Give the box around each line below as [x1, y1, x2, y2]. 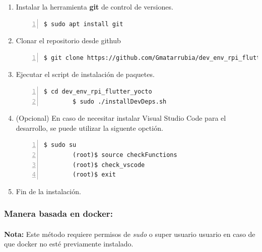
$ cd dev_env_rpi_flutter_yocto [43, 88, 152, 95]
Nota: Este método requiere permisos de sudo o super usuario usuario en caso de [4, 228, 255, 239]
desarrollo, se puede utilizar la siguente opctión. [16, 122, 163, 133]
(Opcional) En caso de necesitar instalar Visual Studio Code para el [16, 113, 226, 123]
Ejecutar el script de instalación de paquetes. [16, 69, 155, 79]
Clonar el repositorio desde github [16, 35, 121, 46]
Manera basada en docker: [4, 207, 113, 220]
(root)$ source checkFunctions [73, 151, 177, 158]
